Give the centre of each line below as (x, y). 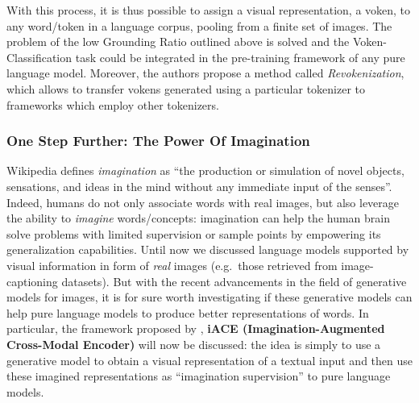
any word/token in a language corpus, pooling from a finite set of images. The (199, 25)
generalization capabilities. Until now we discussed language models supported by (208, 249)
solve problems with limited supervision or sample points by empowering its (194, 233)
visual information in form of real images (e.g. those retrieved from (172, 265)
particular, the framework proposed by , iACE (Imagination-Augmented (196, 328)
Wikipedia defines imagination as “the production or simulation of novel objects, (205, 170)
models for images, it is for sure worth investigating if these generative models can (209, 297)
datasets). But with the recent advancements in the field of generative (234, 281)
